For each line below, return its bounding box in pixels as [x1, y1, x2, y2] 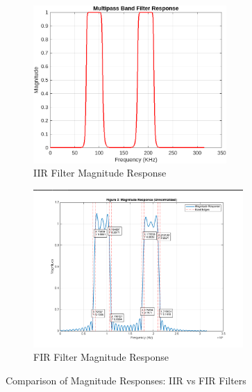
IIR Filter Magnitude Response [33, 165, 167, 180]
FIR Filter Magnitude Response [33, 350, 169, 364]
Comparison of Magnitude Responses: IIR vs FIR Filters [6, 373, 246, 387]
